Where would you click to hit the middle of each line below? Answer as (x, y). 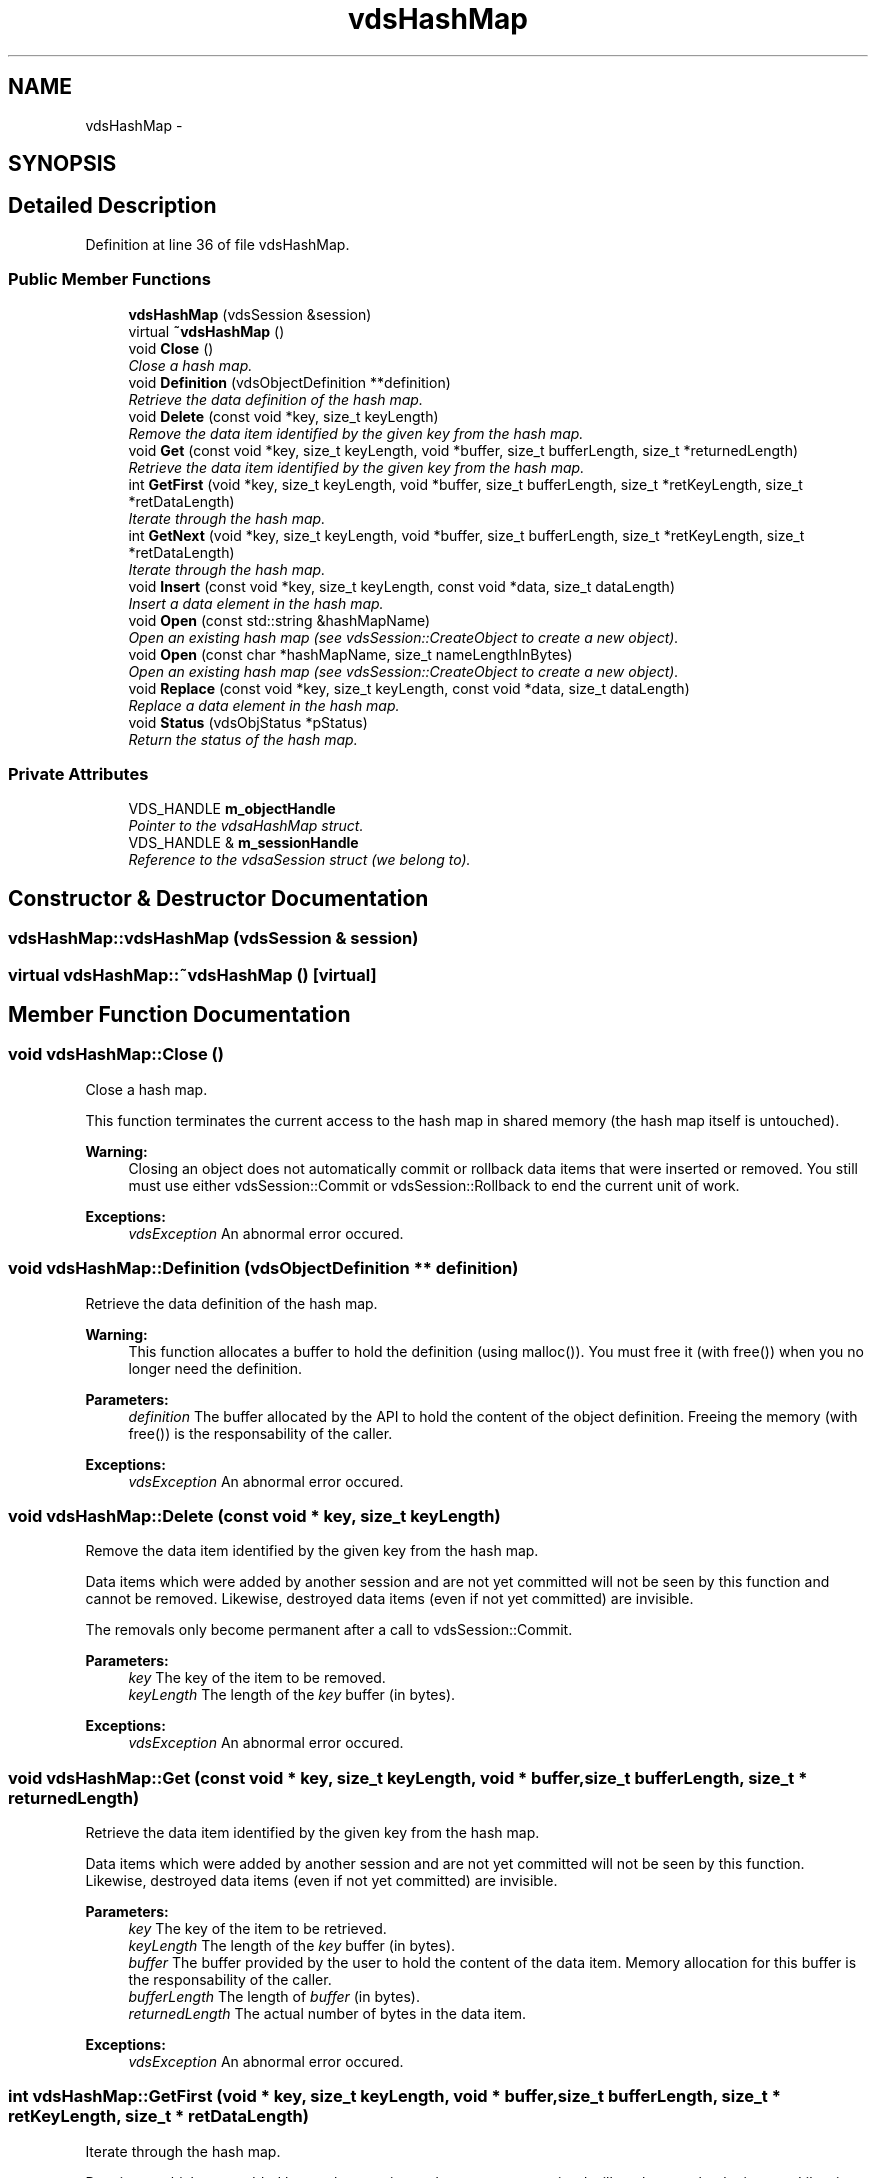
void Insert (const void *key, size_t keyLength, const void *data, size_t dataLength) (401, 586)
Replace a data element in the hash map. (264, 705)
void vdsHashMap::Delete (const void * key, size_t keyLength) (254, 1515)
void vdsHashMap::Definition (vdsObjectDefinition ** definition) (263, 1268)
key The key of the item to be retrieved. (257, 1929)
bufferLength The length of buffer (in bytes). (274, 1997)
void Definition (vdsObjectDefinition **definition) (289, 382)
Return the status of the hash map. (243, 739)
